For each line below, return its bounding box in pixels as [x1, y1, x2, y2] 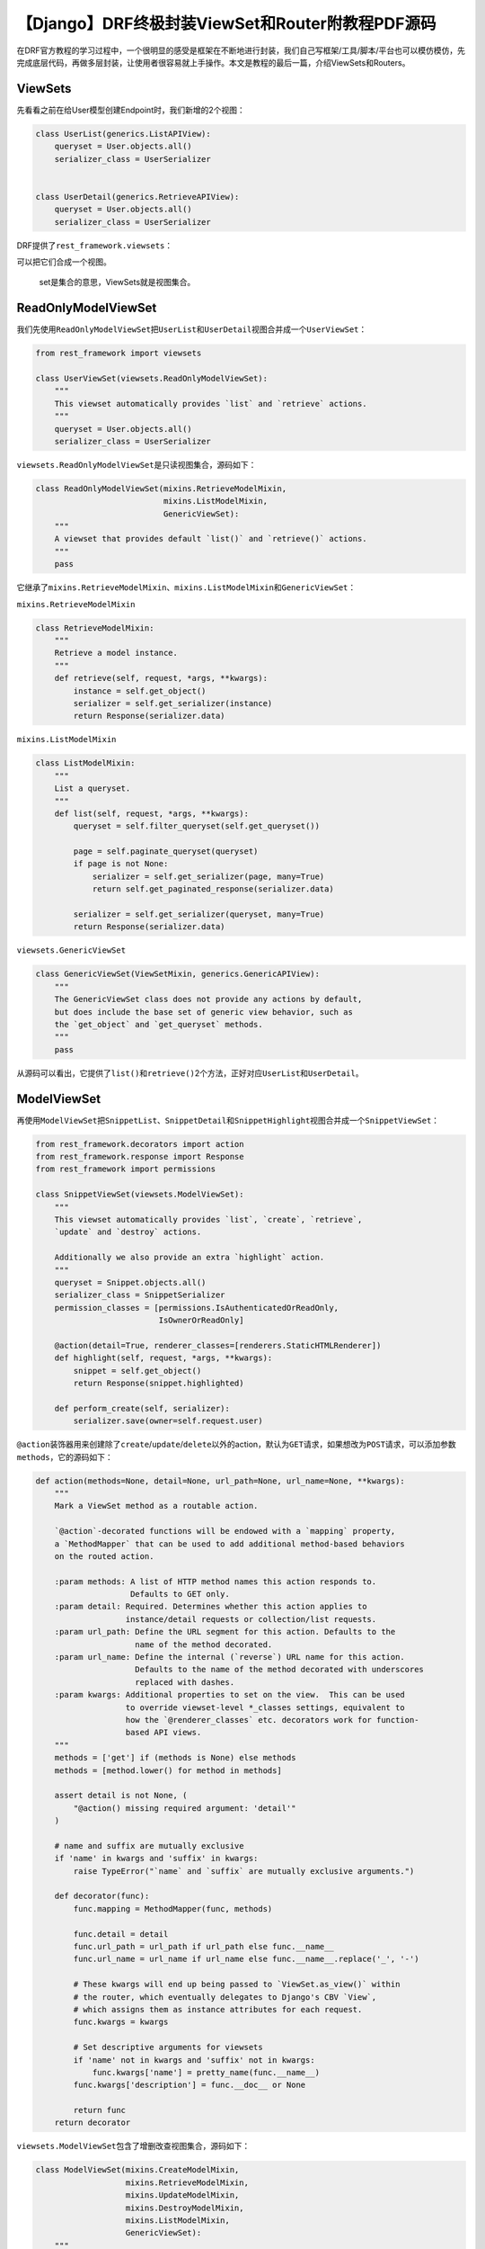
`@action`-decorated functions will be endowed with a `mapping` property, [54, 1526, 396, 1537]
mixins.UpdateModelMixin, [125, 2191, 240, 2200]
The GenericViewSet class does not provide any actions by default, [54, 994, 363, 1005]
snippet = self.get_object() [73, 1366, 202, 1375]
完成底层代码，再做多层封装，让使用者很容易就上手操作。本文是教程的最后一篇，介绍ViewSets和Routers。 [16, 57, 410, 67]
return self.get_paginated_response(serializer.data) [92, 884, 334, 894]
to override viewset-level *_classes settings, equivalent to [125, 1702, 406, 1713]
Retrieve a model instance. [54, 648, 179, 659]
